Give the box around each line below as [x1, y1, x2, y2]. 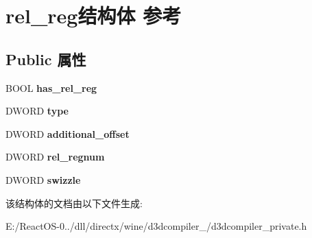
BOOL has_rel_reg [5, 80, 97, 95]
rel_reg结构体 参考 [5, 1, 182, 29]
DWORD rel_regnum [5, 150, 105, 164]
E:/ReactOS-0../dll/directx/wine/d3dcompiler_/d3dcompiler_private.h [5, 219, 307, 233]
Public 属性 [5, 48, 86, 69]
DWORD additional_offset [5, 126, 130, 141]
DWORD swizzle [5, 172, 81, 187]
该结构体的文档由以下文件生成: [5, 195, 143, 210]
